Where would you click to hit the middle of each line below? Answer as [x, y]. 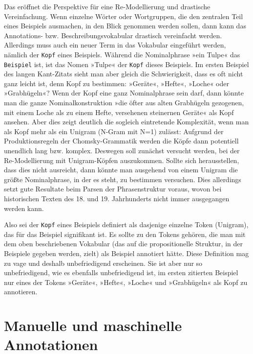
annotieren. [21, 292]
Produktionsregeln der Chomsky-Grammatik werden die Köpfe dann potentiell [121, 141]
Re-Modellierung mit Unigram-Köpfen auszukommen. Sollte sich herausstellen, [122, 160]
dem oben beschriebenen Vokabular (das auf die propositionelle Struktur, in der [123, 244]
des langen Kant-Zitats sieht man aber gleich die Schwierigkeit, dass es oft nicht [124, 74]
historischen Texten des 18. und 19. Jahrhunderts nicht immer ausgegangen [117, 198]
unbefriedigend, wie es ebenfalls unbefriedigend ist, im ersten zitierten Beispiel [121, 272]
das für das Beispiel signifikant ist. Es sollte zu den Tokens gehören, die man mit [125, 234]
